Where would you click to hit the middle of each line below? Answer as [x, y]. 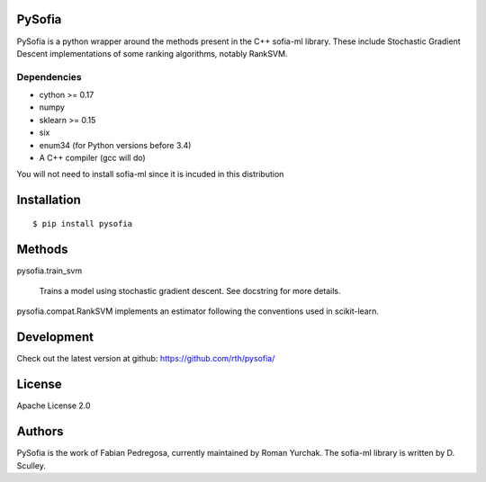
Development [55, 337]
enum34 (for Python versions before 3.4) [115, 145]
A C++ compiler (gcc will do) [92, 158]
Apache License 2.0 [54, 406]
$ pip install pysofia [83, 223]
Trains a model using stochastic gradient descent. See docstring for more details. [190, 291]
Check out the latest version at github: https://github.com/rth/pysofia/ [146, 359]
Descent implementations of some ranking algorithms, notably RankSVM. [152, 53]
